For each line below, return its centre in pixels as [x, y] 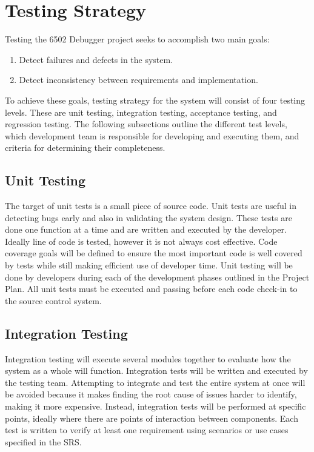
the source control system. [53, 300]
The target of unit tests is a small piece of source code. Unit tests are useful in [151, 206]
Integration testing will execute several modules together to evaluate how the [148, 358]
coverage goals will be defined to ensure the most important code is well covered [154, 253]
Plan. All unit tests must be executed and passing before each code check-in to [151, 289]
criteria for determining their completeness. [85, 148]
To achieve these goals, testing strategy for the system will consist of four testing [155, 100]
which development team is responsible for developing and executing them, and [152, 135]
